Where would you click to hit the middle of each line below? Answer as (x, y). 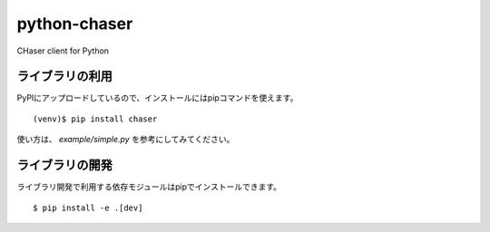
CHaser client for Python (63, 51)
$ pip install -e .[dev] (88, 208)
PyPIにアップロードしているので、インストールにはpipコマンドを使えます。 (157, 98)
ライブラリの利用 (64, 77)
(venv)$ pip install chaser (95, 119)
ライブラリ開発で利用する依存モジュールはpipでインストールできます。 (149, 187)
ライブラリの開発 (64, 165)
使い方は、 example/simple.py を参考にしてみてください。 (126, 140)
